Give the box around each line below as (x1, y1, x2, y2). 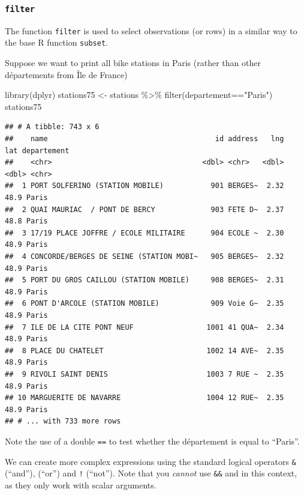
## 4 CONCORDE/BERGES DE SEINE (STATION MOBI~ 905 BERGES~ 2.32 (5, 252, 284, 261)
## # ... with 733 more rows (5, 417, 121, 426)
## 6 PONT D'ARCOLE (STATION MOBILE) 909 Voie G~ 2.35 (5, 299, 284, 308)
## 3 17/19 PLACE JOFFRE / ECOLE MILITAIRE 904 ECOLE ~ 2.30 (5, 228, 284, 237)
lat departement (5, 146, 70, 155)
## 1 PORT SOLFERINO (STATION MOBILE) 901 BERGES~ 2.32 (5, 181, 284, 190)
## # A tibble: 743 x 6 (5, 123, 100, 132)
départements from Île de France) (5, 68, 128, 80)
